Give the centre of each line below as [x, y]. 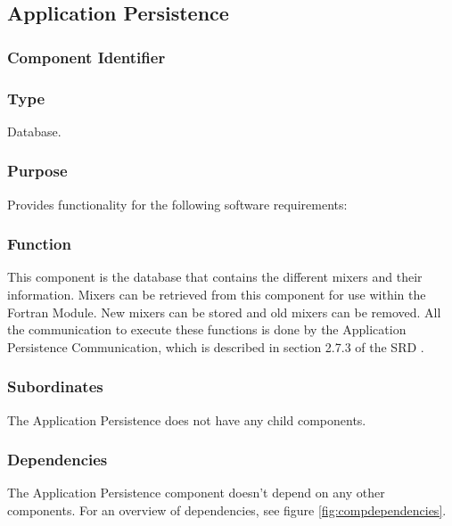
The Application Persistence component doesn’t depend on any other [196, 493]
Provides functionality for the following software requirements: [177, 204]
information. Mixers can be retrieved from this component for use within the [217, 295]
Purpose [37, 171]
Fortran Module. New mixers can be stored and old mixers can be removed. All [224, 312]
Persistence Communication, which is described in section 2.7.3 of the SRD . [216, 346]
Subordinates [55, 386]
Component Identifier [86, 57]
